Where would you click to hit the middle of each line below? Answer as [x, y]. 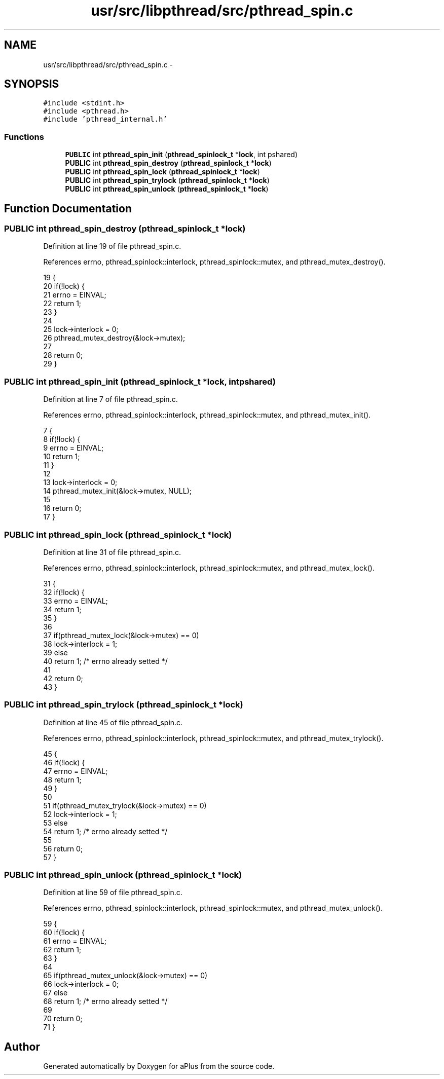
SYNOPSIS [32, 84]
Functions [24, 137]
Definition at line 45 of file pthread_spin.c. [113, 722]
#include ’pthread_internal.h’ [105, 119]
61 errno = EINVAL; [75, 941]
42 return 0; [63, 678]
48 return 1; [62, 779]
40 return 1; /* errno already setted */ [105, 661]
